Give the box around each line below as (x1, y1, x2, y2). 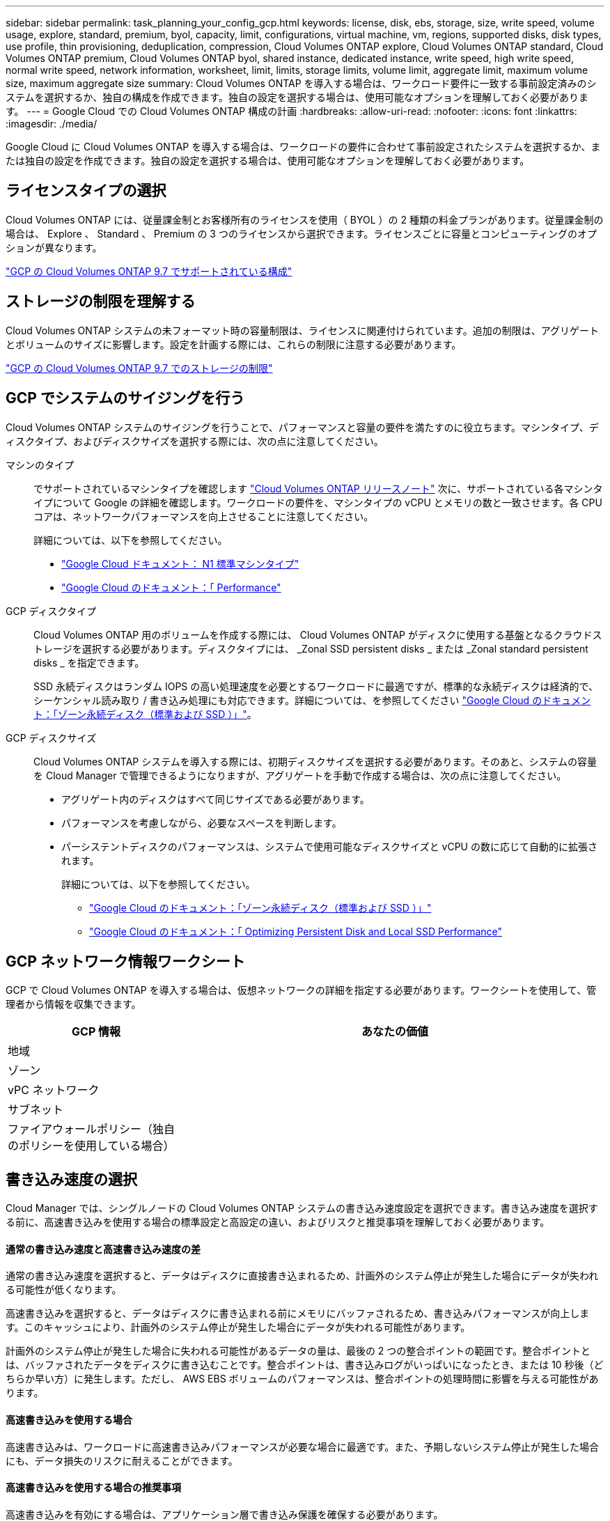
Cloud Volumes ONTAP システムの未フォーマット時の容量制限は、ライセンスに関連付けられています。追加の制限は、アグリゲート (6, 324, 599, 336)
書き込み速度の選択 (6, 1170, 137, 1188)
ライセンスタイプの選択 (6, 182, 166, 200)
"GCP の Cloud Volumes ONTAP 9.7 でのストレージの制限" (6, 361, 273, 374)
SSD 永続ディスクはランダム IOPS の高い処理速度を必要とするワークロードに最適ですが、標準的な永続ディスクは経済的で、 (33, 680, 599, 692)
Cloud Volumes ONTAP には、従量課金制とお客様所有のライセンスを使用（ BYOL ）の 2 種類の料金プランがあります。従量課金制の (6, 213, 604, 226)
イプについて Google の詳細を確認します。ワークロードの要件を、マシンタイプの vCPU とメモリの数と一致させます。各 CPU (33, 496, 602, 508)
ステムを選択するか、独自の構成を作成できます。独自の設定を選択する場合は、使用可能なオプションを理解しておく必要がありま (6, 91, 589, 103)
